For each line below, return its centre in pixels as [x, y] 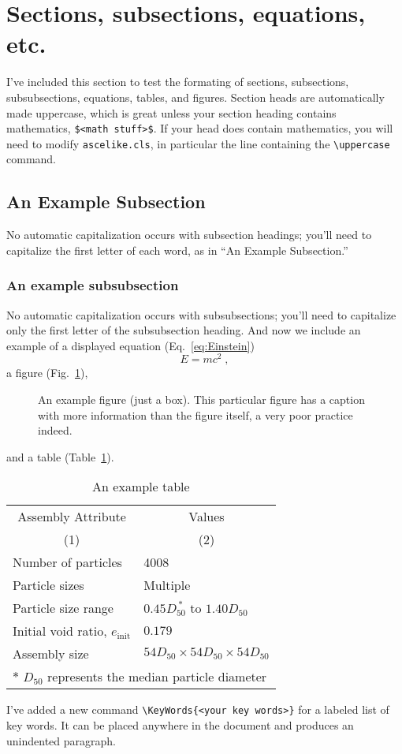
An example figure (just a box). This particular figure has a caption [201, 399]
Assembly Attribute [72, 517]
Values [207, 517]
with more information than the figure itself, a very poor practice [195, 414]
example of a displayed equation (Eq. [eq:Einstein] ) [130, 345]
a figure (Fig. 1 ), [47, 373]
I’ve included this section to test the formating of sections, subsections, [178, 82]
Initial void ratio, [60, 631]
